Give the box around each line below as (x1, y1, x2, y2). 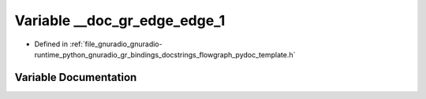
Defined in (34, 39, 69, 49)
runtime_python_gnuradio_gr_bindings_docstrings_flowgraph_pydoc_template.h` (34, 49, 296, 59)
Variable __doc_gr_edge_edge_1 (14, 12, 226, 29)
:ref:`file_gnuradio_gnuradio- (69, 39, 163, 49)
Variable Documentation (14, 71, 137, 84)
